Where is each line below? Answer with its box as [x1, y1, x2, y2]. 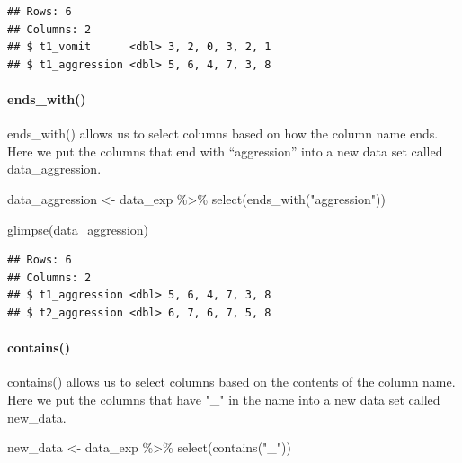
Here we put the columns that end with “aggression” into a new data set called [7, 141, 443, 160]
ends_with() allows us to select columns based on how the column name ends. [7, 124, 439, 143]
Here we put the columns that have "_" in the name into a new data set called [7, 389, 440, 408]
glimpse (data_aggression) [7, 219, 149, 238]
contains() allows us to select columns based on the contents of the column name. [7, 372, 456, 391]
